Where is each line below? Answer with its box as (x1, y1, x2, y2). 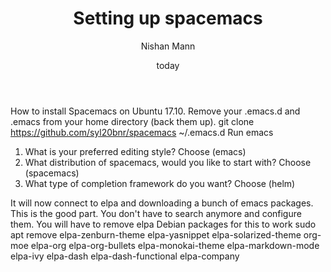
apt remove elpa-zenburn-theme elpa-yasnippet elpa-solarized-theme (10, 228, 302, 241)
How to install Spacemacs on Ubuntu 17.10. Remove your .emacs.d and (10, 105, 301, 117)
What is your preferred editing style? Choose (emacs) (24, 145, 247, 157)
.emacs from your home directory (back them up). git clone (10, 115, 255, 127)
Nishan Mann (140, 40, 196, 52)
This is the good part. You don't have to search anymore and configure (10, 207, 302, 219)
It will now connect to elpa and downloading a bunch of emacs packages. (10, 197, 314, 209)
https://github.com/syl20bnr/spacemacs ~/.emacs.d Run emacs (10, 126, 274, 138)
